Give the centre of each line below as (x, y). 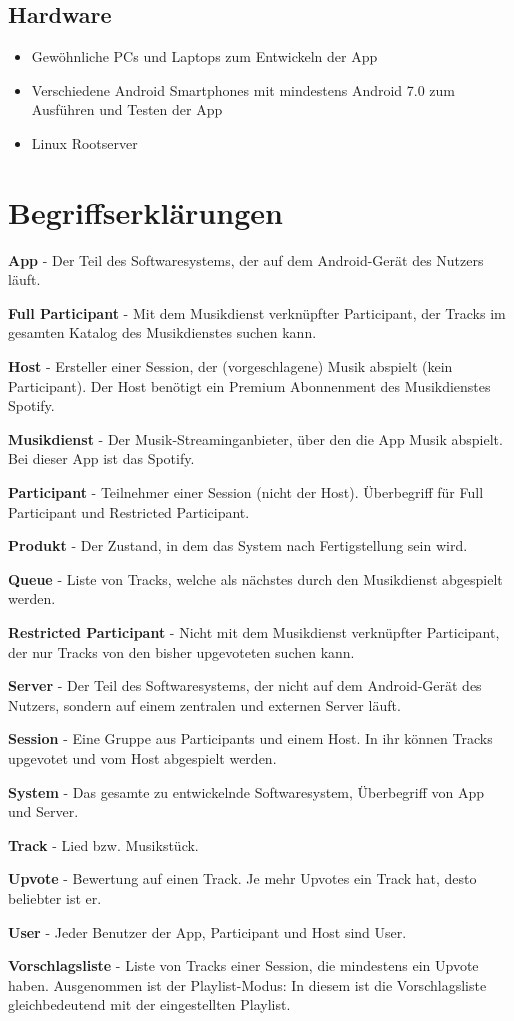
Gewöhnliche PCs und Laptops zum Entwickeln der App (204, 56)
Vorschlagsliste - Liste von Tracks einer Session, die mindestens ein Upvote (243, 965)
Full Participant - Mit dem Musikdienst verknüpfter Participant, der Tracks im (257, 312)
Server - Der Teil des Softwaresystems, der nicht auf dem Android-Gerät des (245, 685)
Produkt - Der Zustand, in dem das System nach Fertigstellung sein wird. (238, 545)
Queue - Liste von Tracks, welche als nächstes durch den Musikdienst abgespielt (255, 578)
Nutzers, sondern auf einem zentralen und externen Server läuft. (204, 704)
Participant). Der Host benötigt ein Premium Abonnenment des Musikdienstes (249, 385)
